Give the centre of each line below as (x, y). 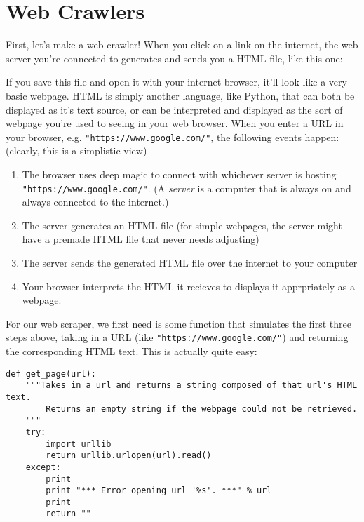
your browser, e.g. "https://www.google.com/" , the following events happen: (173, 136)
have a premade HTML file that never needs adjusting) (141, 239)
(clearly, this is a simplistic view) (76, 150)
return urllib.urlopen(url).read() (129, 456)
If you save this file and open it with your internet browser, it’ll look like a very (176, 82)
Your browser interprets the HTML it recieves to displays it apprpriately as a (189, 286)
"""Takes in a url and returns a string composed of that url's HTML (191, 386)
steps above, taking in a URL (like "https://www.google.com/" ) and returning (177, 337)
